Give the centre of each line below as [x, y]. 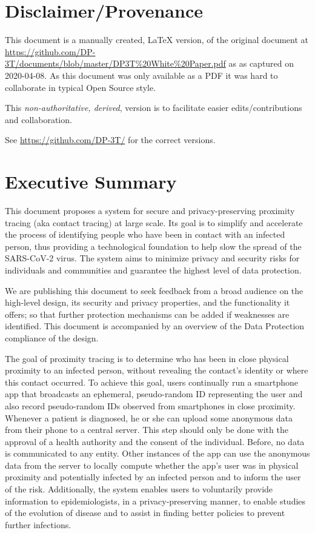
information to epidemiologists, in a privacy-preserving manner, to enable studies [155, 501]
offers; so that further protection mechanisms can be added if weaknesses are [147, 314]
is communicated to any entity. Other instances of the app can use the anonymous [157, 453]
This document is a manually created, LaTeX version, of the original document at [157, 40]
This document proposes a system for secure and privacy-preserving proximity [150, 210]
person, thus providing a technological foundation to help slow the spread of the [153, 246]
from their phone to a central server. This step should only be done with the [147, 430]
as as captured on [261, 63]
